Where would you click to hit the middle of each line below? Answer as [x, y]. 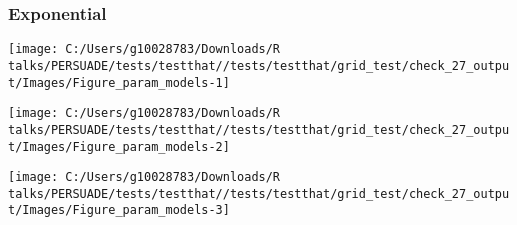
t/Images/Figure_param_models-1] [119, 82]
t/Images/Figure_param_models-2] [119, 146]
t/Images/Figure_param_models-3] [119, 210]
